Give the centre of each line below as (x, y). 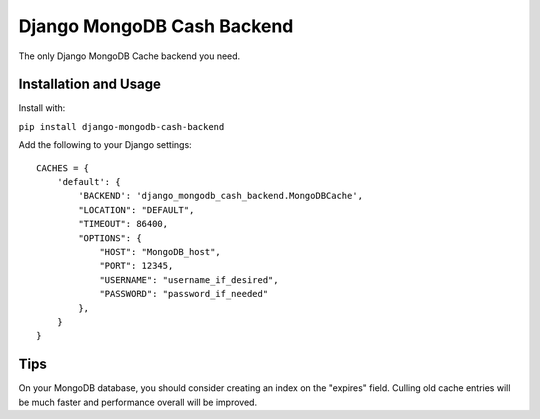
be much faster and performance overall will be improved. (138, 402)
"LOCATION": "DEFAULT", (136, 209)
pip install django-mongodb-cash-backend (121, 126)
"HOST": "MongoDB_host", (160, 251)
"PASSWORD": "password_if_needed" (184, 294)
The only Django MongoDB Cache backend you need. (129, 56)
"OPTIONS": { (110, 238)
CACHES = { (63, 168)
